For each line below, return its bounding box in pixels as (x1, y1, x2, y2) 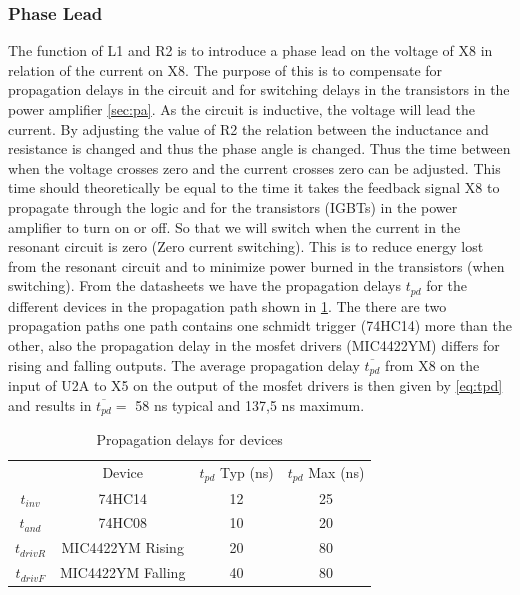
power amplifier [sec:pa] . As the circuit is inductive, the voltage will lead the (8, 99, 476, 119)
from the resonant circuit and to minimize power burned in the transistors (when (8, 255, 505, 276)
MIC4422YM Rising (61, 537, 184, 558)
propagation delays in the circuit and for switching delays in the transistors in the (8, 79, 510, 100)
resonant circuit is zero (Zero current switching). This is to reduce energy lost (8, 236, 484, 257)
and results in (8, 394, 92, 415)
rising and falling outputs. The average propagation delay (8, 354, 360, 375)
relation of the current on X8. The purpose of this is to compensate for (8, 59, 443, 80)
